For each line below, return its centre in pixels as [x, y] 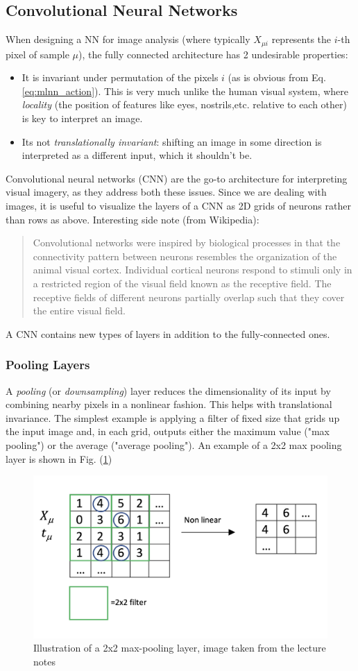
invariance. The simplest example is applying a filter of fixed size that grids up [173, 417]
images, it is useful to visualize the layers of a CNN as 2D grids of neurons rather [178, 205]
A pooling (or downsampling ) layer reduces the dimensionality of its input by [168, 390]
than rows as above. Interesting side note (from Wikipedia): [133, 219]
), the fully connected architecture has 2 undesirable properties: [213, 54]
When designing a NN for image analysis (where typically [128, 39]
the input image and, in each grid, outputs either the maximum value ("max [168, 431]
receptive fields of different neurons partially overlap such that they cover [189, 297]
